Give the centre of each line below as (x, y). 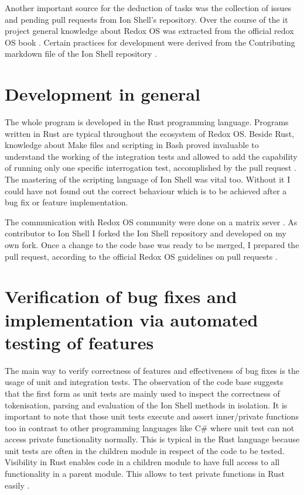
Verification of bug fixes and (121, 296)
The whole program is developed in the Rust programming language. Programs (147, 122)
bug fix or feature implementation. (66, 202)
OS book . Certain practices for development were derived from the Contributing (150, 42)
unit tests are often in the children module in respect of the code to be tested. (145, 450)
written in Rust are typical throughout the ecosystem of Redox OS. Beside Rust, (149, 133)
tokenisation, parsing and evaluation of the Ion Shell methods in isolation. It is (146, 405)
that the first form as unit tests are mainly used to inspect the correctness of (142, 393)
